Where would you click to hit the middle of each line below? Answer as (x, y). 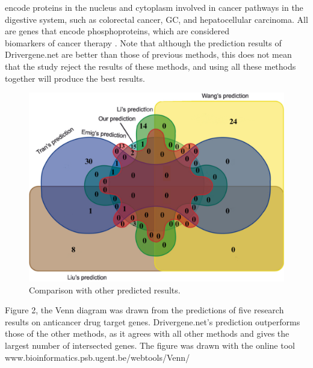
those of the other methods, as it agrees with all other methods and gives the (147, 333)
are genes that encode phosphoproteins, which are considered (117, 31)
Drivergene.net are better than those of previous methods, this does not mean (148, 54)
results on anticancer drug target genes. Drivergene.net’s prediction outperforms (153, 321)
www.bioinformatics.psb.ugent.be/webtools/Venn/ (98, 357)
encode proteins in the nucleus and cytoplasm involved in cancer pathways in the (154, 7)
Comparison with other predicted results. (105, 290)
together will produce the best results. (75, 78)
